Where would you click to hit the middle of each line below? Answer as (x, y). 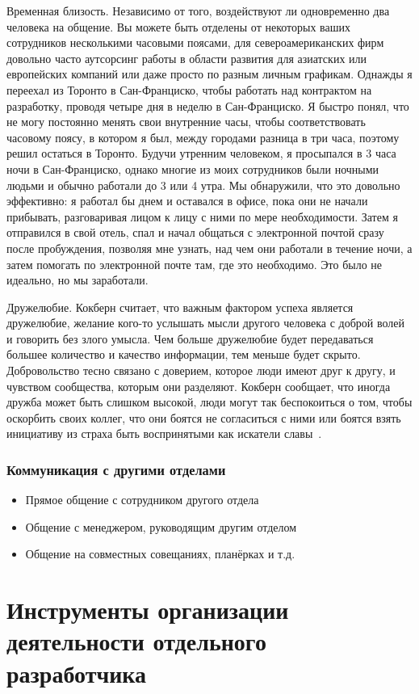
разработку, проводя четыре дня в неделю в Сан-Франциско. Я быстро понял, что (208, 105)
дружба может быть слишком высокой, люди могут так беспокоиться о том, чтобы (209, 402)
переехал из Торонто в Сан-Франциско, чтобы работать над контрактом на (189, 89)
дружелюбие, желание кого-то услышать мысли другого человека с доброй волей (205, 323)
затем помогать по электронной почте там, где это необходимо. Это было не (195, 264)
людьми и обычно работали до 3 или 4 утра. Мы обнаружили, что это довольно (203, 185)
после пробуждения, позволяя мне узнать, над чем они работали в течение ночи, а (209, 248)
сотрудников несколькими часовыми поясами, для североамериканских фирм (195, 42)
